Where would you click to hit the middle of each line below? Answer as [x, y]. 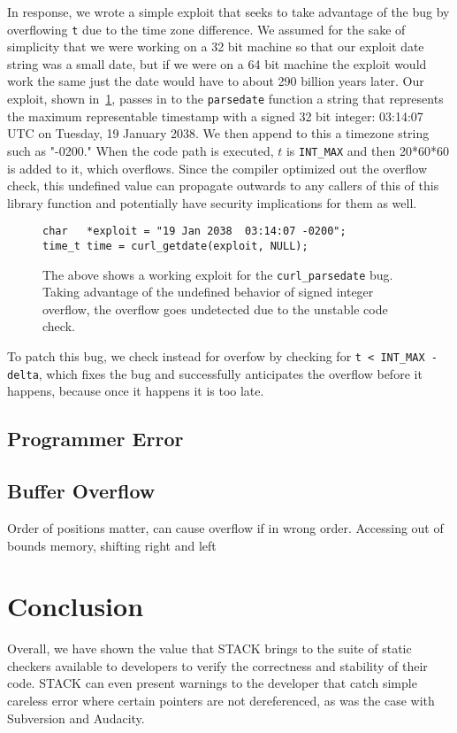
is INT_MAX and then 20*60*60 [367, 150]
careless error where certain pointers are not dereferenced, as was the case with [221, 701]
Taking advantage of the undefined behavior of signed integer [208, 292]
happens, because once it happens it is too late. [136, 391]
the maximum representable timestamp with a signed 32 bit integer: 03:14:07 [215, 116]
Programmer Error [95, 439]
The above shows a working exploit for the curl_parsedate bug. [218, 274]
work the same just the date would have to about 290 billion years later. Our [216, 81]
